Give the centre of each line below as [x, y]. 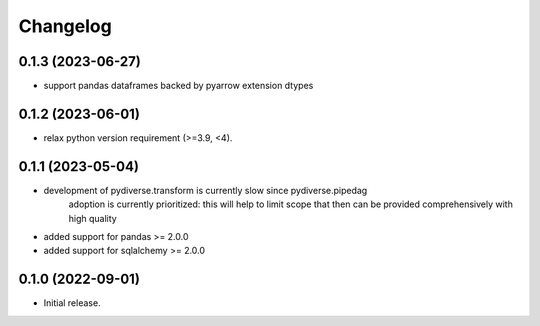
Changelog [65, 26]
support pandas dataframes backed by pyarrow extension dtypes [178, 86]
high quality [92, 218]
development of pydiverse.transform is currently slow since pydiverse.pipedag [205, 190]
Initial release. [72, 303]
